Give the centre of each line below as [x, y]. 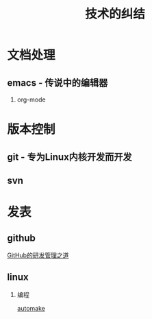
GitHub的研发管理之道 [38, 255]
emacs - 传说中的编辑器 [58, 83]
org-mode [31, 99]
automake [31, 308]
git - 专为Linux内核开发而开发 [69, 157]
